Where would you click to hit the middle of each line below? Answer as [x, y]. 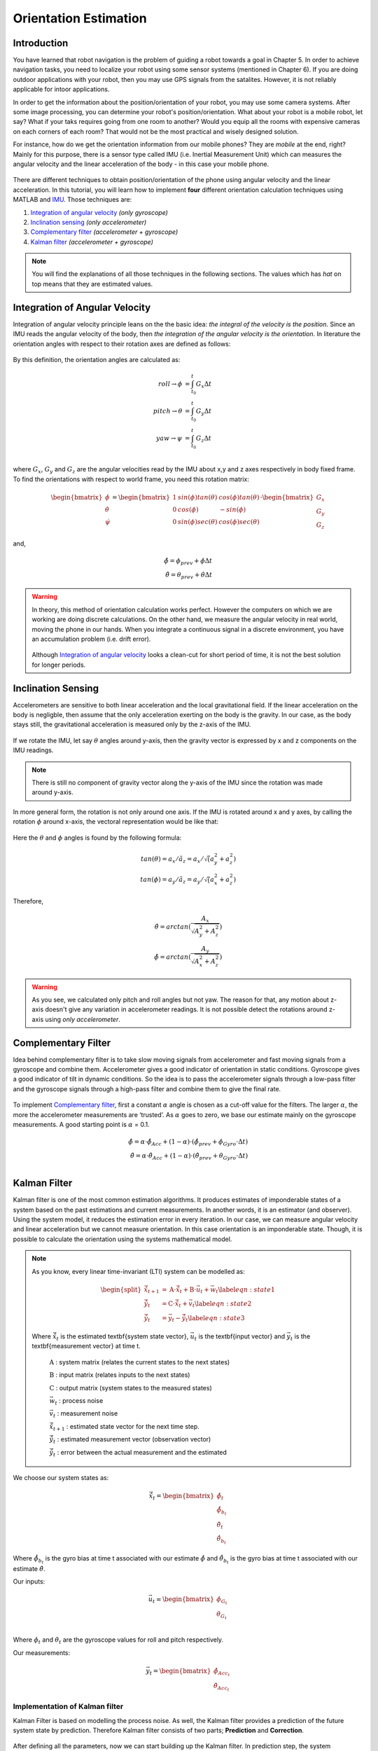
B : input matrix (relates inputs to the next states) [120, 1375]
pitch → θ [168, 411]
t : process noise [79, 1402]
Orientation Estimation [80, 18]
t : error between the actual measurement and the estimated [140, 1453]
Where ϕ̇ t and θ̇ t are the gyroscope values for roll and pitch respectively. [118, 1641]
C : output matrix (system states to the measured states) [131, 1387]
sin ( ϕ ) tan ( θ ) [197, 497]
